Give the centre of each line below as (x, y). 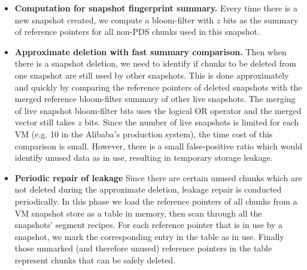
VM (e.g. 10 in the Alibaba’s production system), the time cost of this (144, 133)
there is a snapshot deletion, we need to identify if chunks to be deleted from (155, 63)
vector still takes (45, 122)
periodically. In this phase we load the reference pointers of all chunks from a (156, 201)
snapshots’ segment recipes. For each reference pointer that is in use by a (149, 225)
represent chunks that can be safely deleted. (95, 259)
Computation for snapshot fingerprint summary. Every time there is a (156, 8)
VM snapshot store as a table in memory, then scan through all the (138, 213)
